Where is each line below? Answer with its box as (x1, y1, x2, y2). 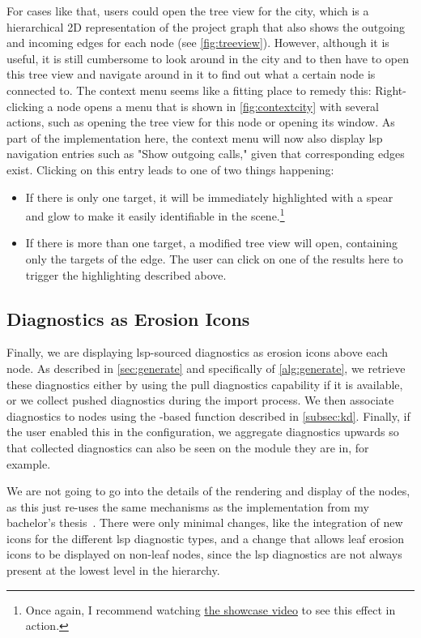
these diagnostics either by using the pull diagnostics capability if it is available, (6, 375, 403, 392)
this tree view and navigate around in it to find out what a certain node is (6, 66, 376, 83)
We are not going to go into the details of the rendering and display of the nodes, (6, 482, 410, 499)
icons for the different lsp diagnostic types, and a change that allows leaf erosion (6, 529, 404, 546)
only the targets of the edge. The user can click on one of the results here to (25, 250, 403, 267)
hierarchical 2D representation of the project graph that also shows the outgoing (6, 18, 405, 35)
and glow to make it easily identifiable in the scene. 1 (25, 205, 285, 224)
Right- (375, 81, 406, 98)
